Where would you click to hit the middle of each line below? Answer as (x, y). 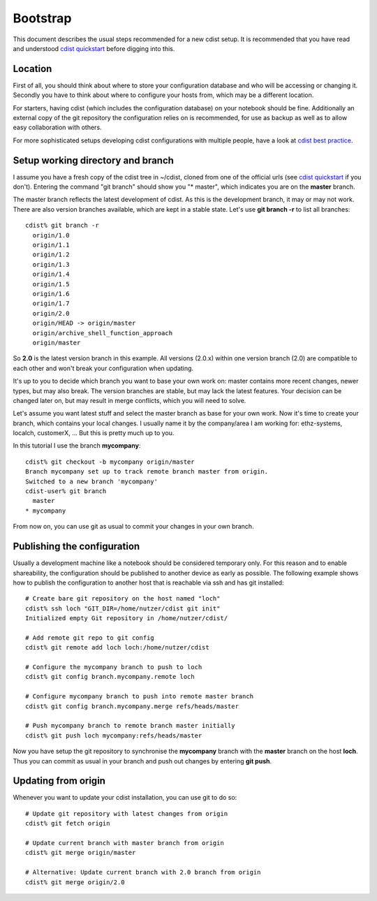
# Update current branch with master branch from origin (125, 843)
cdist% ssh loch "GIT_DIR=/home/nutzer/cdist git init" (123, 608)
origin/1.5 (51, 284)
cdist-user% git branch (66, 491)
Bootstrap (42, 18)
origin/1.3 (51, 264)
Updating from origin (59, 781)
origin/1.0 (51, 235)
